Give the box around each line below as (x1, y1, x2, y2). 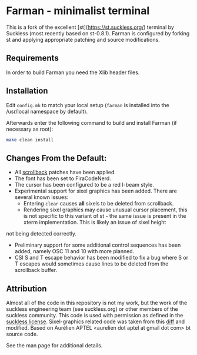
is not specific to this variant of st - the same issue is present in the (23, 213, 186, 220)
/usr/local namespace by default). (6, 108, 88, 115)
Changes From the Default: (6, 153, 107, 163)
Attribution (6, 284, 47, 294)
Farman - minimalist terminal (6, 4, 150, 18)
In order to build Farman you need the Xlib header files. (6, 69, 140, 76)
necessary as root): (6, 125, 54, 132)
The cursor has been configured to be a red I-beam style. (14, 181, 154, 188)
